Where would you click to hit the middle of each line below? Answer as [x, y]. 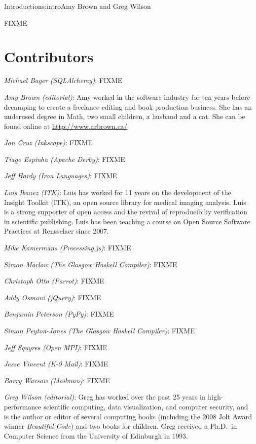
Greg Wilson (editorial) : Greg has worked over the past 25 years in [105, 397]
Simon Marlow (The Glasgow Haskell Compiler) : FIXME [91, 264]
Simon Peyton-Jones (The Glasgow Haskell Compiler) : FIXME [99, 330]
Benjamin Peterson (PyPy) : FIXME [59, 314]
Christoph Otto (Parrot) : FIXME [54, 281]
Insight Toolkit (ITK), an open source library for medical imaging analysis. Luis [125, 202]
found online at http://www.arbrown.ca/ [66, 126]
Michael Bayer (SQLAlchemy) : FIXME [63, 80]
